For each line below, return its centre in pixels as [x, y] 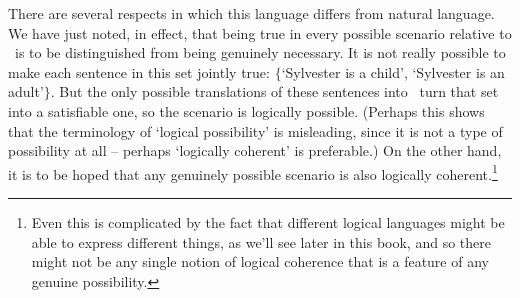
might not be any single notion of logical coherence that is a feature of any [260, 261]
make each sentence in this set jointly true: [139, 71]
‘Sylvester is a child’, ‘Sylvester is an [393, 71]
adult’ [26, 91]
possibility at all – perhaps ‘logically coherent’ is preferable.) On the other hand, [255, 150]
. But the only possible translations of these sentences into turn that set [274, 91]
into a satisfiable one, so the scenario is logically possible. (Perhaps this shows [246, 110]
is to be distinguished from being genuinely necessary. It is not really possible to [260, 52]
